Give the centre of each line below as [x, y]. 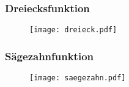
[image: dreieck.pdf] [73, 30]
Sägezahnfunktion [50, 56]
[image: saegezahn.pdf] [78, 78]
